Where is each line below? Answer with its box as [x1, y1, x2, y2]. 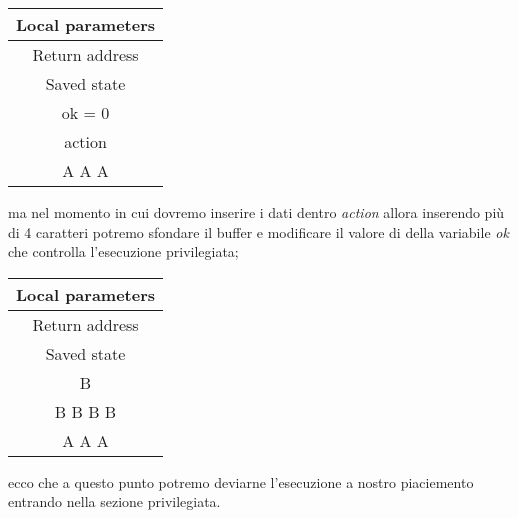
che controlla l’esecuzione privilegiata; [8, 241, 239, 262]
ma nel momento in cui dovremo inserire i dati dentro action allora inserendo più [8, 202, 505, 222]
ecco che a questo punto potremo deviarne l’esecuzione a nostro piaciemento [8, 471, 474, 492]
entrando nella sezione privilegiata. [8, 491, 221, 512]
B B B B [54, 399, 117, 423]
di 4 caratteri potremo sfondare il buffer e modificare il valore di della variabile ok [8, 221, 509, 242]
